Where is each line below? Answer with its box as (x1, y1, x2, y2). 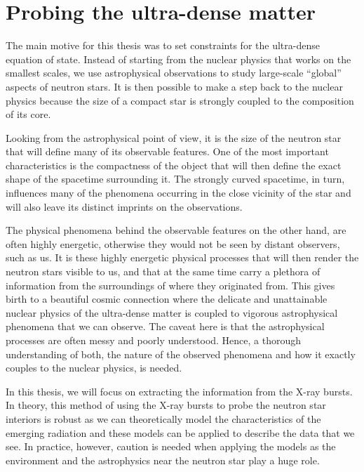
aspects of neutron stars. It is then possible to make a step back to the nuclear (6, 79, 343, 93)
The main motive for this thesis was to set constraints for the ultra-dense (6, 38, 320, 53)
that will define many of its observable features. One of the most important (6, 144, 329, 159)
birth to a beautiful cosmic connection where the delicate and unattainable (6, 291, 328, 306)
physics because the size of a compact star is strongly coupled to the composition (6, 93, 354, 107)
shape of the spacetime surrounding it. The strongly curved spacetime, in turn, (6, 171, 345, 186)
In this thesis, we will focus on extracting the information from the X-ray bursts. (6, 383, 353, 398)
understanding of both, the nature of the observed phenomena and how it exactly (6, 346, 356, 361)
